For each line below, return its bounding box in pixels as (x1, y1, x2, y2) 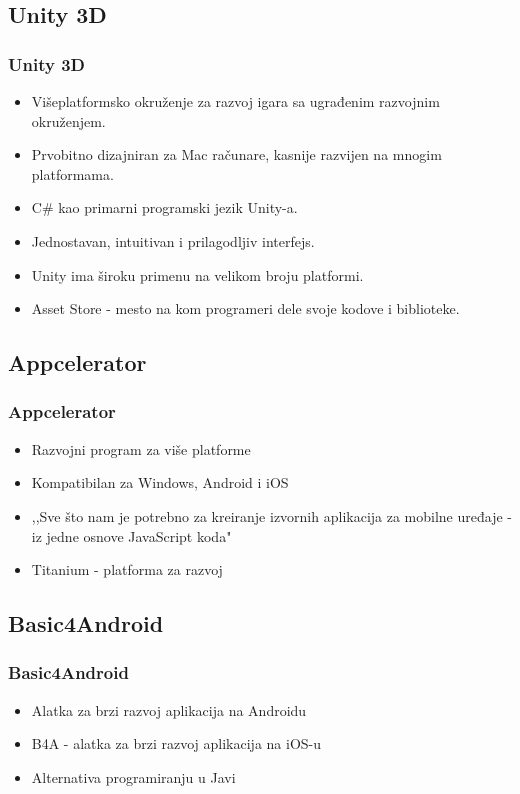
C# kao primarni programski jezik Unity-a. (31, 197, 298, 218)
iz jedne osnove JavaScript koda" (31, 525, 232, 546)
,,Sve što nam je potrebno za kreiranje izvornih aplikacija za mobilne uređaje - (31, 505, 512, 526)
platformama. (31, 163, 114, 184)
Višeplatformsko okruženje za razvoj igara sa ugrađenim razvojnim (31, 91, 440, 111)
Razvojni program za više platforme (31, 438, 251, 459)
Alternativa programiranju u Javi (31, 766, 236, 787)
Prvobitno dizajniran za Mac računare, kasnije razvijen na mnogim (31, 144, 442, 165)
